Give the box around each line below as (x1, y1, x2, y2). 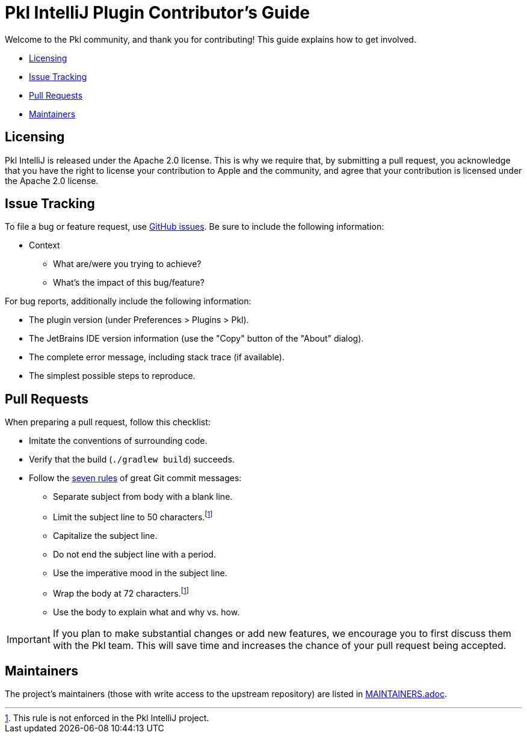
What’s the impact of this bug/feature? (53, 277, 205, 288)
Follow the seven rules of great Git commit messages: (29, 473, 242, 484)
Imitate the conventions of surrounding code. (29, 435, 208, 446)
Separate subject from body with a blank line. (53, 491, 233, 502)
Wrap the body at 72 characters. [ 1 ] (53, 586, 189, 598)
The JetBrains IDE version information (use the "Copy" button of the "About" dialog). (29, 333, 364, 344)
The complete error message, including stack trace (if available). (29, 352, 285, 363)
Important (7, 633, 51, 645)
